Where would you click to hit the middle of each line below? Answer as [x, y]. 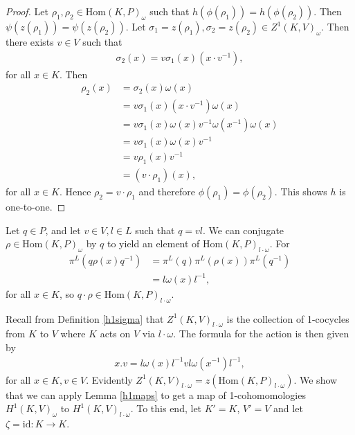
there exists [30, 42]
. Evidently [109, 379]
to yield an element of [154, 243]
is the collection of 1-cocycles [288, 318]
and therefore [167, 192]
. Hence [75, 192]
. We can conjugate [244, 230]
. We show [316, 379]
